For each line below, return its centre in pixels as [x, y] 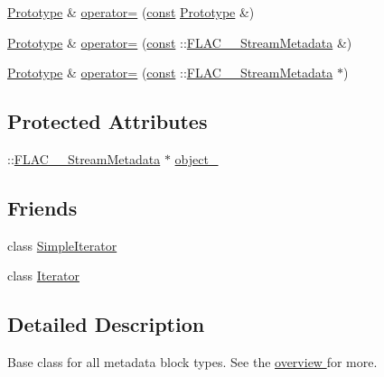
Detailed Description [106, 324]
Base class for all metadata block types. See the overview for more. [192, 362]
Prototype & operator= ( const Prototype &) [131, 12]
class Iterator [43, 276]
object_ [197, 158]
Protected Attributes [108, 121]
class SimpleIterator [62, 245]
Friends [42, 207]
